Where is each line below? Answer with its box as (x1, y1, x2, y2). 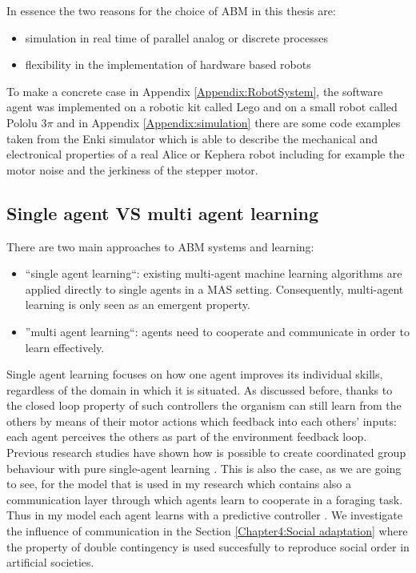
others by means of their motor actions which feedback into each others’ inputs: (6, 412, 397, 429)
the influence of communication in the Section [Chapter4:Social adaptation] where (6, 523, 408, 539)
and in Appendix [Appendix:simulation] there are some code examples (57, 114, 401, 130)
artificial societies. (6, 554, 94, 571)
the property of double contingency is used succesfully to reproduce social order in (6, 538, 410, 555)
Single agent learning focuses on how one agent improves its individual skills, (6, 366, 383, 383)
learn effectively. (25, 339, 105, 355)
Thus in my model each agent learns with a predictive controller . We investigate (6, 507, 403, 523)
